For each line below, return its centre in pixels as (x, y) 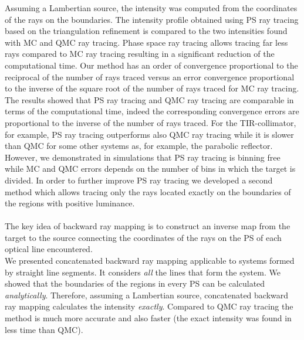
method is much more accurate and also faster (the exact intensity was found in (148, 318)
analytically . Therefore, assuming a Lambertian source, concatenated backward (147, 295)
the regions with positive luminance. (70, 203)
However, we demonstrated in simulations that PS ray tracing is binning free (143, 157)
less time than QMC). (44, 329)
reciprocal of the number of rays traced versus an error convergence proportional (150, 76)
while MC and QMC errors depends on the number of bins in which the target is (150, 169)
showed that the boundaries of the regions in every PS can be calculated (135, 283)
